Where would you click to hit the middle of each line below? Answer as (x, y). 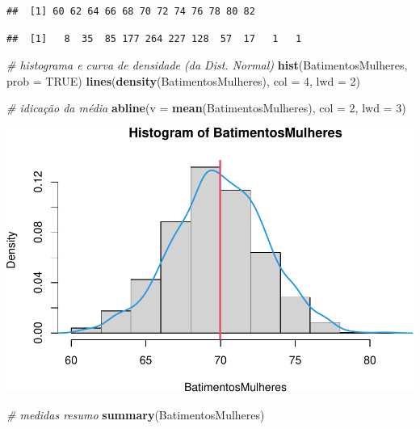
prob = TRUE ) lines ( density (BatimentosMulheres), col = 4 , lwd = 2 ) (183, 80)
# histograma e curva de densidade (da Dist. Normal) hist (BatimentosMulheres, (207, 65)
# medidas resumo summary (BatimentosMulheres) (136, 415)
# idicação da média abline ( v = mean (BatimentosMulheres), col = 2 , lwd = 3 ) (206, 108)
